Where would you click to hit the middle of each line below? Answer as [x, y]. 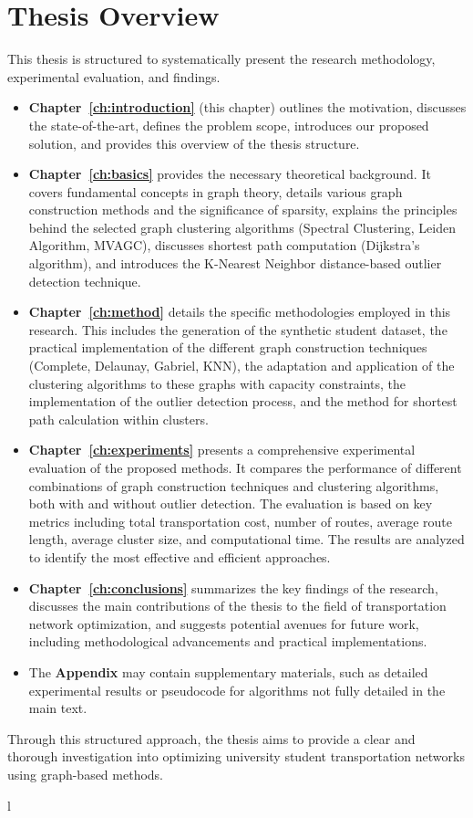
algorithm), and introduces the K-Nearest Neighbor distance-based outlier [235, 263]
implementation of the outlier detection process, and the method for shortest [243, 401]
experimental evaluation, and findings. [114, 76]
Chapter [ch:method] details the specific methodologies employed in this [240, 312]
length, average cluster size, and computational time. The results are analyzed [247, 539]
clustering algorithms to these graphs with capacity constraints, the [217, 383]
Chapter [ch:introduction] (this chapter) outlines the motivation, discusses [247, 107]
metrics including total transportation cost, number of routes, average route [240, 521]
